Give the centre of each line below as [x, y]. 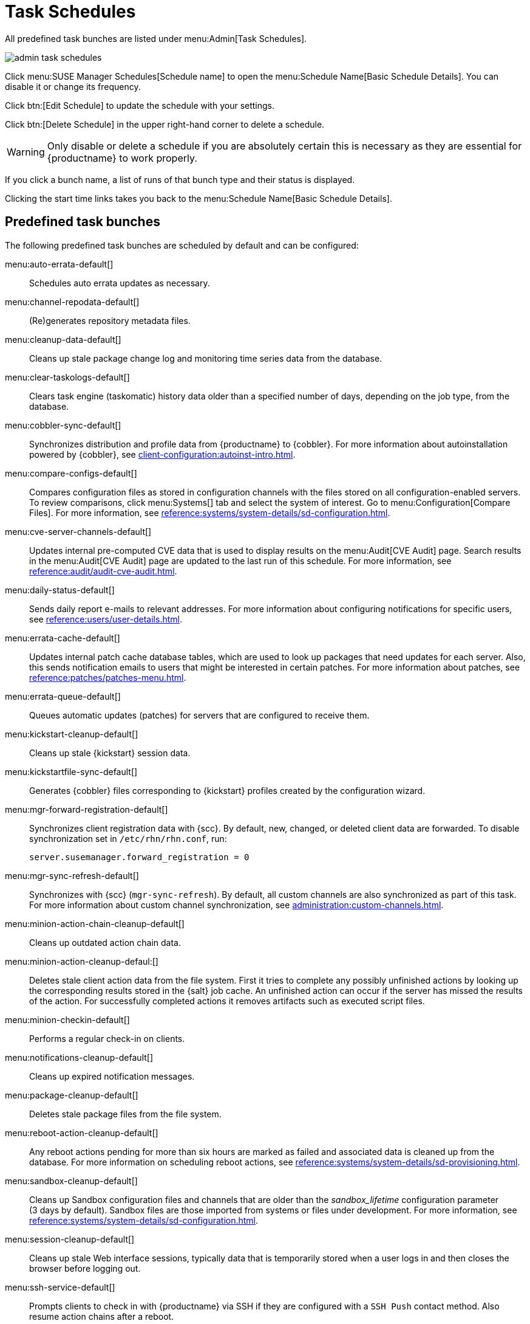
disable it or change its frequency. [73, 86]
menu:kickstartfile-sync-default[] [71, 771]
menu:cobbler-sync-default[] [63, 425]
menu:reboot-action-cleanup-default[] [82, 1133]
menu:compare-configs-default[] [71, 473]
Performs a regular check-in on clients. [107, 1038]
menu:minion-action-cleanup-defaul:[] [82, 961]
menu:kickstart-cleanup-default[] [72, 734]
